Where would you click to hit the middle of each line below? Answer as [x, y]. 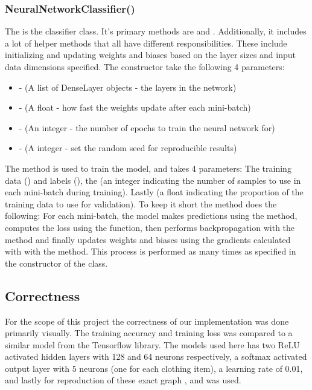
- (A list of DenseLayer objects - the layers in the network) [128, 87]
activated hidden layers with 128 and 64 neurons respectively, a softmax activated [156, 356]
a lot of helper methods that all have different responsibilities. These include [146, 43]
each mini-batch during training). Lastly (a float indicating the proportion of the [154, 192]
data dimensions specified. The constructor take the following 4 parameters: [145, 67]
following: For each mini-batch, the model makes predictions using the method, [151, 216]
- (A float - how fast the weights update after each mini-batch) [135, 107]
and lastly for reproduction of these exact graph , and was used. [123, 380]
